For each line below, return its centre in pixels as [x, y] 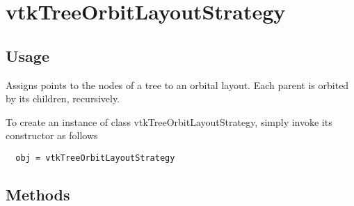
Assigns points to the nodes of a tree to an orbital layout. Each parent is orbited [177, 85]
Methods [38, 194]
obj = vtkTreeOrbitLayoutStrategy [95, 158]
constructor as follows [52, 135]
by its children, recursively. [63, 98]
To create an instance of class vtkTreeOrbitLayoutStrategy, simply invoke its [169, 121]
